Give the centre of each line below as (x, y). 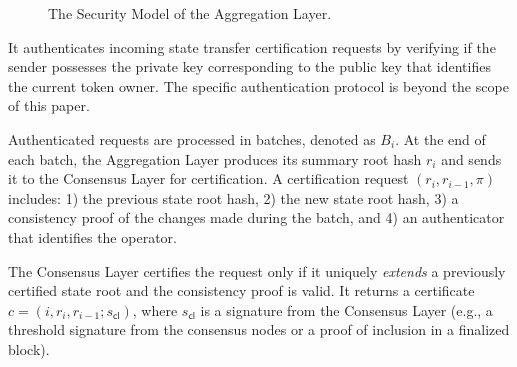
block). (29, 348)
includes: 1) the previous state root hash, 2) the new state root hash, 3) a (233, 197)
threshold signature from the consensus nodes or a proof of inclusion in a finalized (259, 329)
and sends (471, 158)
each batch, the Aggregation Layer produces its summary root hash (215, 158)
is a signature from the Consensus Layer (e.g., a (346, 309)
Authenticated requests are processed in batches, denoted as (192, 138)
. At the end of (440, 138)
